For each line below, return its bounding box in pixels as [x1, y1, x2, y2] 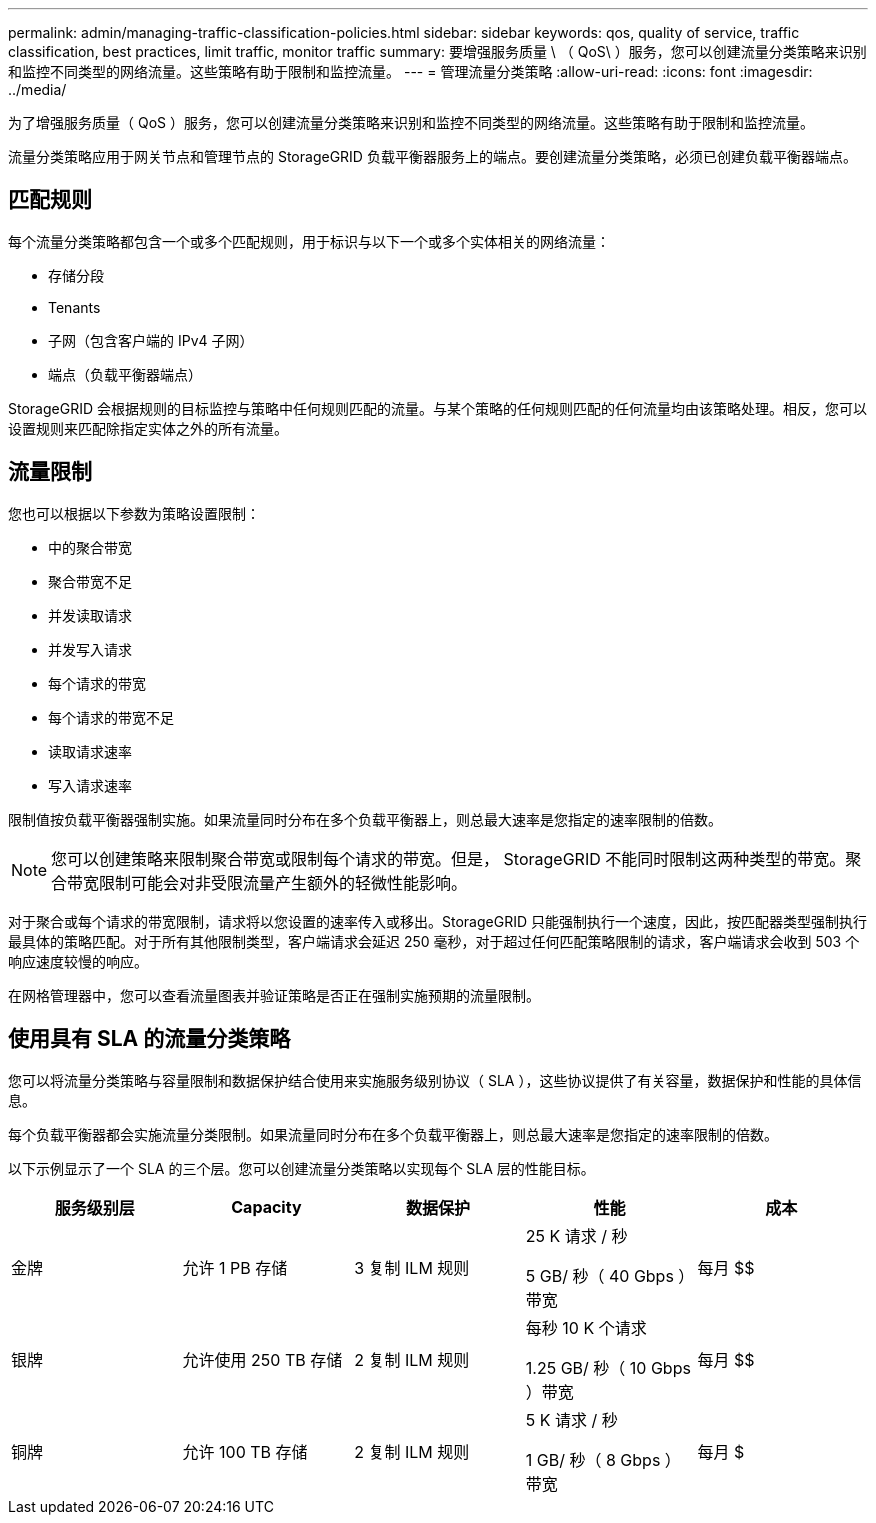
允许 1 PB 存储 [182, 1257, 288, 1278]
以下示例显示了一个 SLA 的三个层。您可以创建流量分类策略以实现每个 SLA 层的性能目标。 [8, 1159, 595, 1177]
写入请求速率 [48, 776, 132, 794]
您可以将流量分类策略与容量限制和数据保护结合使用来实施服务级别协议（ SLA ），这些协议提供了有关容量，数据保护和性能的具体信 [8, 1071, 862, 1089]
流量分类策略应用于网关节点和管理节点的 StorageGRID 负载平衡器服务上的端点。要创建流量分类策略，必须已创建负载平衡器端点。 [8, 148, 857, 165]
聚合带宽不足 [48, 572, 132, 590]
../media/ [8, 81, 67, 98]
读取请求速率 [48, 742, 132, 760]
